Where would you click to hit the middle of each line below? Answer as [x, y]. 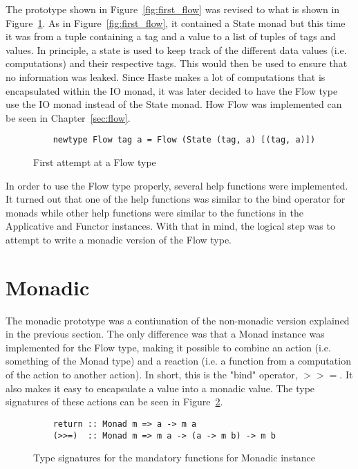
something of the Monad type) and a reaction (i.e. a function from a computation [178, 361]
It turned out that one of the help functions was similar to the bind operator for [176, 199]
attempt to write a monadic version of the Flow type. [119, 239]
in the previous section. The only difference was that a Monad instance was [165, 334]
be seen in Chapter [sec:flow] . [68, 117]
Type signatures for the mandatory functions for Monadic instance [175, 458]
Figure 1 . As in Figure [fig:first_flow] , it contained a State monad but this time [176, 22]
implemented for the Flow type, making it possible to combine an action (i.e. [168, 347]
